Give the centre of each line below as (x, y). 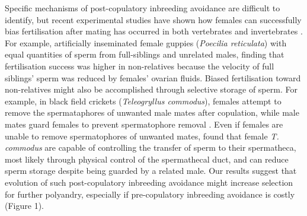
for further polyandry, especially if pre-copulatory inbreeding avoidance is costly (150, 194)
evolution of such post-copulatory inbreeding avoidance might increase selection (149, 182)
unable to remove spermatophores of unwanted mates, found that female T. (142, 136)
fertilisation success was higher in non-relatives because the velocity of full (140, 66)
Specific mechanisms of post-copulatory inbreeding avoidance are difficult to (143, 8)
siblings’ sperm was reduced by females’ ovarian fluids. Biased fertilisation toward (153, 77)
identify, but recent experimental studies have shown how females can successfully (153, 19)
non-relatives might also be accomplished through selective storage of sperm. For (151, 89)
